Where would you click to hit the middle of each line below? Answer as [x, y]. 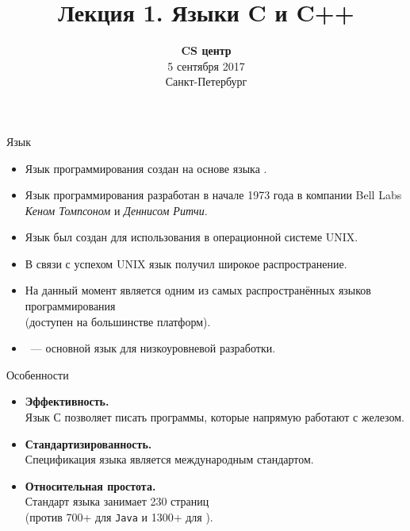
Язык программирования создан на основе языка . [146, 168]
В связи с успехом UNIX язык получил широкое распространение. [186, 263]
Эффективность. [67, 401]
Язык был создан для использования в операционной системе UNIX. [192, 237]
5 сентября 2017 [206, 65]
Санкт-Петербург [206, 81]
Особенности [38, 374]
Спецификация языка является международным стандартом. [169, 459]
